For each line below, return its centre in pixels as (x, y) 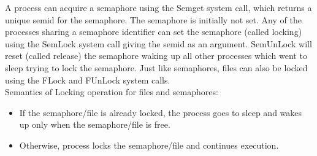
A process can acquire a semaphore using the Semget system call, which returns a (158, 7)
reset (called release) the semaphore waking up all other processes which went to (156, 56)
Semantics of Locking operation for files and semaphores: (112, 92)
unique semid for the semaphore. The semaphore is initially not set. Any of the (153, 19)
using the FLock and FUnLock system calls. (88, 80)
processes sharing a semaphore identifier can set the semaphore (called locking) (154, 32)
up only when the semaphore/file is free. (95, 124)
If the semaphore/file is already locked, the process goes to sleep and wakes (161, 112)
